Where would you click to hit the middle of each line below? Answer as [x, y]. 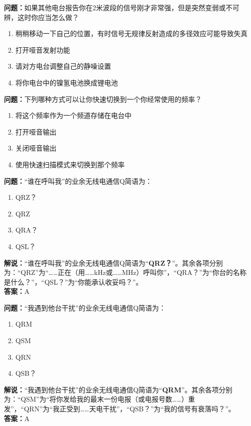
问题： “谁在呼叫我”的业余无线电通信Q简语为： [78, 181]
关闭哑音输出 [36, 148]
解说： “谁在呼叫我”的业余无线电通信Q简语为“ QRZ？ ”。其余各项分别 [114, 262]
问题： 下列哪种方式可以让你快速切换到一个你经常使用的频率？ [103, 99]
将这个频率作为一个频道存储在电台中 [73, 115]
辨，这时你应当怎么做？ [41, 17]
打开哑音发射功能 [43, 49]
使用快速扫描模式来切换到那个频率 [70, 164]
